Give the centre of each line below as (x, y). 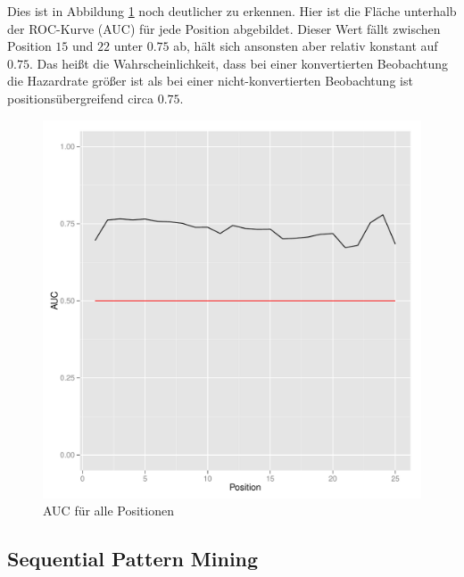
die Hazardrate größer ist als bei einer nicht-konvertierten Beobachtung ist (210, 81)
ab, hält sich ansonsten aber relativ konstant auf (306, 46)
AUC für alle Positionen (108, 511)
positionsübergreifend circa (81, 98)
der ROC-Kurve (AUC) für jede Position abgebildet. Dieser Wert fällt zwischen (224, 28)
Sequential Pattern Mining (133, 559)
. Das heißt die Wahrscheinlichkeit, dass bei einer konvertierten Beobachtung (238, 63)
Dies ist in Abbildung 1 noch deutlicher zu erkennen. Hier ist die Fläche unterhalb (232, 11)
